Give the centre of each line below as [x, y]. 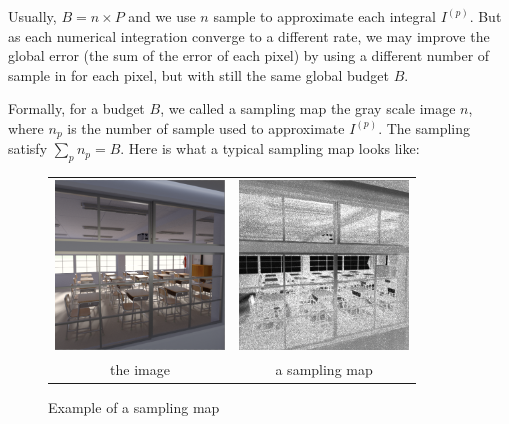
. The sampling [424, 127]
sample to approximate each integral [324, 16]
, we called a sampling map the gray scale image [308, 108]
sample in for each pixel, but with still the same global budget [198, 74]
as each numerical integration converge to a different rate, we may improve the [249, 35]
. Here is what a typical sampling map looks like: [270, 148]
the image [140, 368]
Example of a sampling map [134, 406]
